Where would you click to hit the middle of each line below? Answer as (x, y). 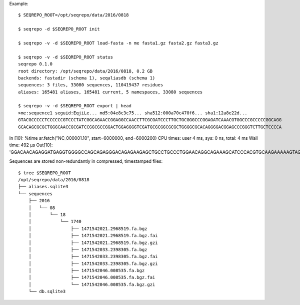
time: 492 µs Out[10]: (31, 145)
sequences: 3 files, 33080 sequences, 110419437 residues (91, 85)
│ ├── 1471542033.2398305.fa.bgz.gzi (93, 264)
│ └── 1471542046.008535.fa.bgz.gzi (92, 284)
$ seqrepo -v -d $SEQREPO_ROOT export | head (75, 106)
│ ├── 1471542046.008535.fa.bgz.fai (92, 278)
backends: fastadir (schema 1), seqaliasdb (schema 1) (87, 78)
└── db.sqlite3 (47, 292)
